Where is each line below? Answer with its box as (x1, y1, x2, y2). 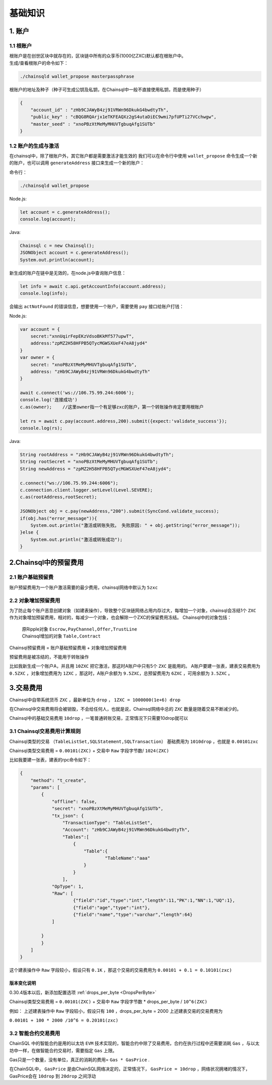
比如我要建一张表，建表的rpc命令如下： (9, 757, 92, 763)
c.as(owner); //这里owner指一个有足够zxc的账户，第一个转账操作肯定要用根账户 (20, 404, 204, 410)
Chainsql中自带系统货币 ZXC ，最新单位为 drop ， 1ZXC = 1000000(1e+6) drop (9, 697, 181, 703)
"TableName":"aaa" (105, 855, 151, 861)
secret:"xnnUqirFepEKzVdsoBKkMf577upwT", (30, 333, 134, 339)
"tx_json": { (51, 813, 84, 818)
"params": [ (30, 784, 60, 791)
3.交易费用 (9, 683, 43, 692)
